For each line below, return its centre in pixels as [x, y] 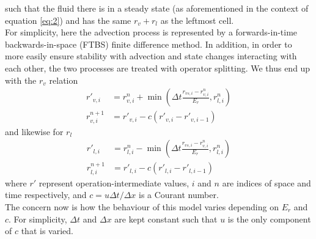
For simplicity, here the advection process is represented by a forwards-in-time [151, 32]
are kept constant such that [166, 219]
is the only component [269, 219]
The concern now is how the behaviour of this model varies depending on [142, 206]
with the [21, 80]
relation [64, 80]
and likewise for [34, 131]
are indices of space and [266, 182]
